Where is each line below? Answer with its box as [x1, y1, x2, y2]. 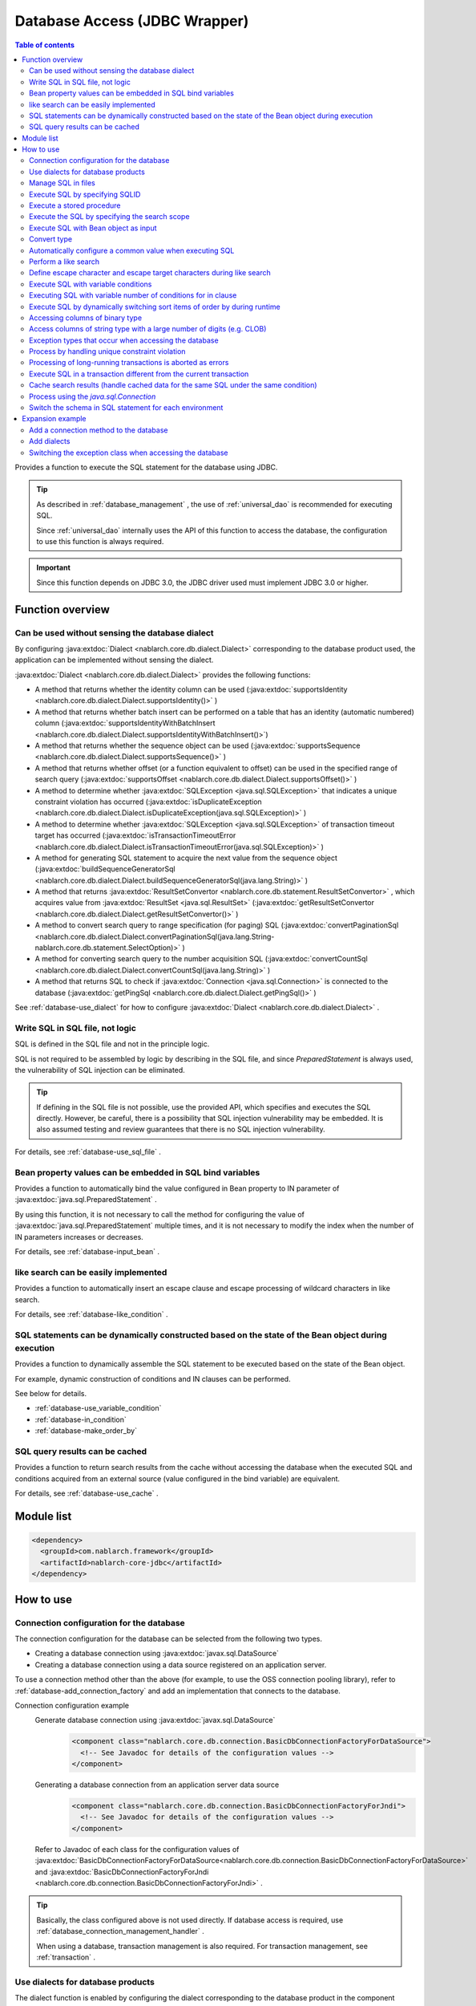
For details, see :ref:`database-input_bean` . [14, 1246, 160, 1256]
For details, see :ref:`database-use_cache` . [14, 1488, 159, 1498]
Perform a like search [29, 257, 100, 266]
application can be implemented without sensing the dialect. [14, 655, 214, 665]
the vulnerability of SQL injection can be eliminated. [14, 1065, 186, 1074]
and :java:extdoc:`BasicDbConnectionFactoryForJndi [34, 1866, 209, 1877]
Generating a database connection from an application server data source [34, 1780, 280, 1789]
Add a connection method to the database [29, 425, 168, 435]
